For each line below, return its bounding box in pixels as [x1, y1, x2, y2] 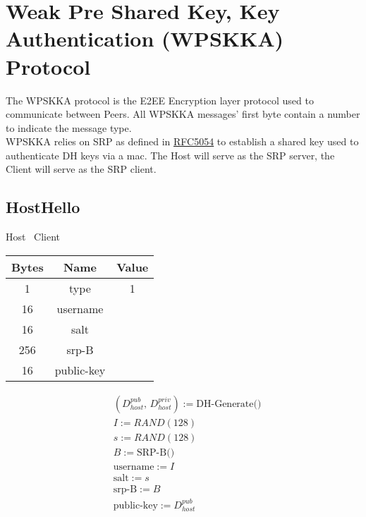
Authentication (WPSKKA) [6, 24, 284, 53]
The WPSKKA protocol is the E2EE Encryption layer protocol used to [6, 92, 314, 107]
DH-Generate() [196, 399, 262, 409]
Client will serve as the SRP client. [6, 162, 157, 176]
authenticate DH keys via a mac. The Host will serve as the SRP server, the [6, 147, 335, 162]
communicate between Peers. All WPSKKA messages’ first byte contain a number [6, 107, 360, 121]
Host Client [6, 229, 61, 244]
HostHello [6, 196, 80, 218]
